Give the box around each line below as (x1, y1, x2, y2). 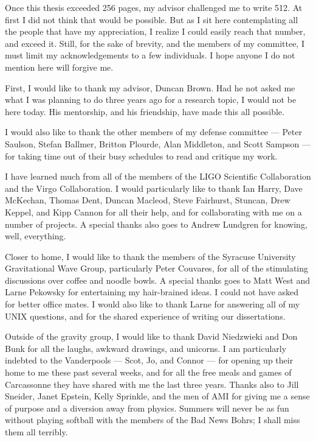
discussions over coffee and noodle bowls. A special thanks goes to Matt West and (5, 273, 310, 286)
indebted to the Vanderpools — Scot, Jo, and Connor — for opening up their (5, 354, 294, 367)
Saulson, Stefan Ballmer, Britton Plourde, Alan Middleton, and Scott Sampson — (5, 137, 311, 150)
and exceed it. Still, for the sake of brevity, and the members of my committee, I (5, 37, 304, 49)
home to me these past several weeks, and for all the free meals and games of (5, 366, 292, 379)
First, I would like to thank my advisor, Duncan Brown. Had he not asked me (5, 81, 295, 94)
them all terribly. (5, 426, 68, 438)
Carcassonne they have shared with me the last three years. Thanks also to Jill (5, 377, 299, 390)
